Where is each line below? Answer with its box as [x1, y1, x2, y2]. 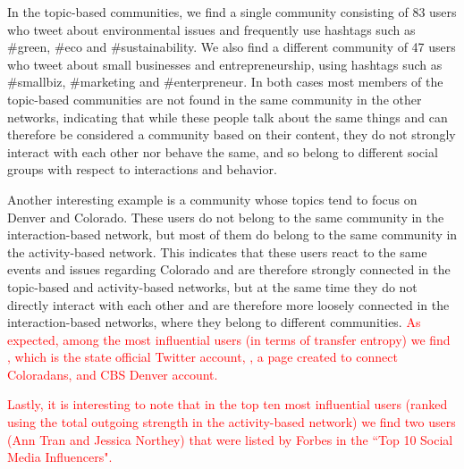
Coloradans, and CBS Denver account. [7, 364, 218, 383]
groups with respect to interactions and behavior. [7, 160, 277, 179]
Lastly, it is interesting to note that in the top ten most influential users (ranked [7, 395, 448, 414]
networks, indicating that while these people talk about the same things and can [7, 107, 448, 126]
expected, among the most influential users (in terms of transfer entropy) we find [7, 330, 451, 348]
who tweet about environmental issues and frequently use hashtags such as [7, 20, 416, 38]
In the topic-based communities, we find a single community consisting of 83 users [7, 3, 457, 21]
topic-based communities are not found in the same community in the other [7, 89, 422, 108]
